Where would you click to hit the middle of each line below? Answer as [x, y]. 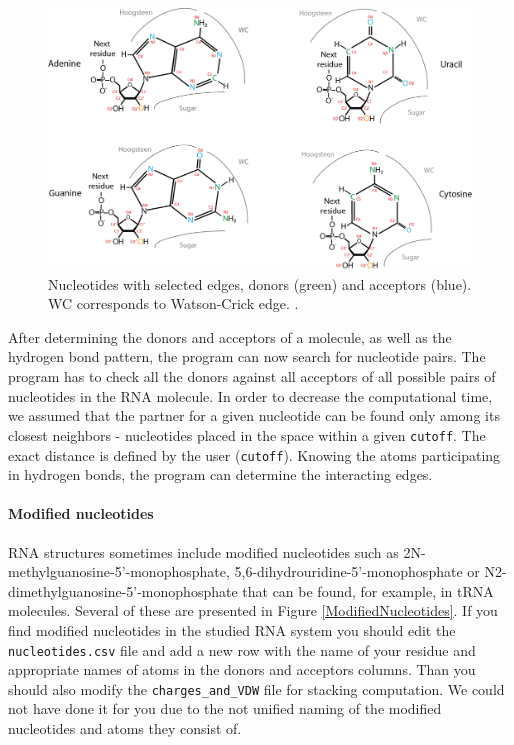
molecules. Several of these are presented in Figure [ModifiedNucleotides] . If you [253, 610]
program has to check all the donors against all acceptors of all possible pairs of [252, 376]
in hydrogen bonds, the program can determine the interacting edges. [220, 474]
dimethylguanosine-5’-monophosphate [123, 590]
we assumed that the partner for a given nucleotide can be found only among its [254, 415]
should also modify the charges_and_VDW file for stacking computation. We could [256, 688]
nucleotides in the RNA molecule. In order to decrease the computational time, [250, 395]
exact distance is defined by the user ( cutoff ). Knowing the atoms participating [254, 454]
